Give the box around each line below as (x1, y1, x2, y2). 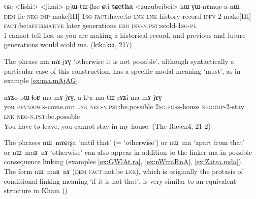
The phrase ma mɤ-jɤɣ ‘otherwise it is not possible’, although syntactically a (4, 56, 234, 66)
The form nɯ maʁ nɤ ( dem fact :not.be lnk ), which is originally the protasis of (4, 166, 243, 176)
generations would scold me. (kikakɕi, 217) (4, 39, 132, 50)
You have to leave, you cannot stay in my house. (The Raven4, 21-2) (4, 120, 211, 131)
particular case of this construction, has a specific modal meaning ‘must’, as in (4, 65, 241, 76)
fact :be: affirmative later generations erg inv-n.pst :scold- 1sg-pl (4, 20, 196, 30)
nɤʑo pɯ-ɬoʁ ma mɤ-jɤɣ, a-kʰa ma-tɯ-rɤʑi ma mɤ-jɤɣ (4, 91, 162, 102)
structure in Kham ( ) (4, 185, 68, 196)
